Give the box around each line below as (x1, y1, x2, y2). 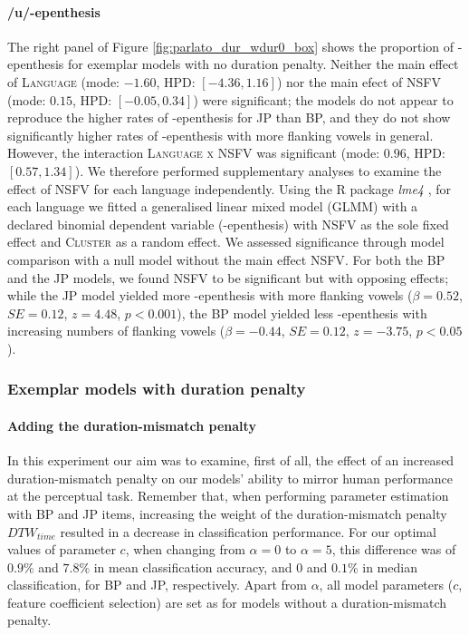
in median (362, 557, 417, 576)
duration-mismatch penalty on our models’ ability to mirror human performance (7, 468, 454, 487)
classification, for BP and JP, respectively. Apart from (7, 575, 307, 594)
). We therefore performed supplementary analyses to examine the (74, 161, 442, 180)
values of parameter (7, 540, 116, 559)
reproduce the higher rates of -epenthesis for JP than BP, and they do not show (7, 108, 451, 127)
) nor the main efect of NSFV (276, 72, 441, 91)
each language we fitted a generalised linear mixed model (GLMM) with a (7, 197, 418, 216)
